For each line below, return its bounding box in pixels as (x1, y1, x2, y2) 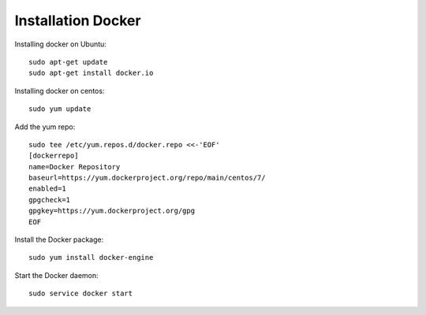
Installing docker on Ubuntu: (14, 39, 106, 49)
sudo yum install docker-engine (28, 253, 154, 262)
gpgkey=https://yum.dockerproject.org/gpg (28, 206, 196, 216)
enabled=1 (28, 184, 66, 193)
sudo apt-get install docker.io (28, 69, 154, 78)
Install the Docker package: (14, 235, 104, 244)
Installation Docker (14, 12, 141, 29)
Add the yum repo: (14, 122, 76, 132)
